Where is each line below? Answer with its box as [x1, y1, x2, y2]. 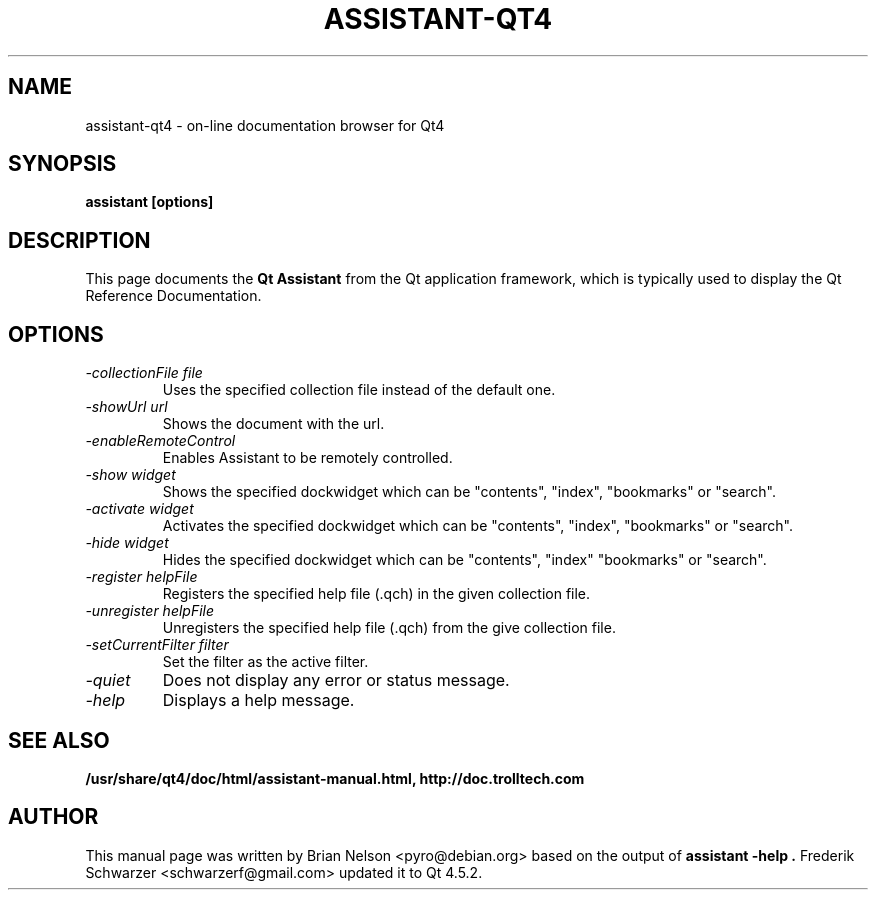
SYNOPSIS [8, 151, 117, 177]
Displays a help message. [162, 690, 355, 711]
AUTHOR [8, 804, 99, 830]
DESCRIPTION [8, 227, 151, 253]
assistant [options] [85, 193, 214, 211]
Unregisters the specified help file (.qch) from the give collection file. [162, 619, 616, 637]
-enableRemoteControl [85, 432, 236, 450]
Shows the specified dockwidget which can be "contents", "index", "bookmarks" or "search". [162, 483, 776, 501]
